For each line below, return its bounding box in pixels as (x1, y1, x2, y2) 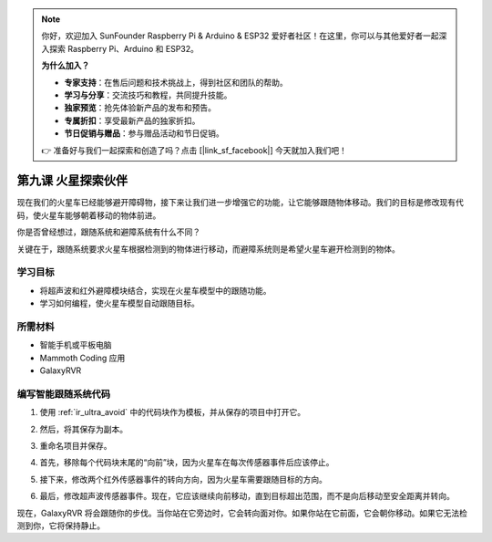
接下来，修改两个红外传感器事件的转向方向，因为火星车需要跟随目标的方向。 (39, 474, 327, 485)
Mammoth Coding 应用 (39, 352, 126, 363)
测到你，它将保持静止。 (16, 520, 105, 531)
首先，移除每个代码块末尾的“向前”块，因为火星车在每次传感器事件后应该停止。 (39, 457, 334, 468)
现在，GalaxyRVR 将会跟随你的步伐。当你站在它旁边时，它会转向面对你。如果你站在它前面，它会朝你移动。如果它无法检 (16, 507, 468, 518)
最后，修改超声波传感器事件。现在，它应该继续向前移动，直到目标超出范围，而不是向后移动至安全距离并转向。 (39, 491, 455, 502)
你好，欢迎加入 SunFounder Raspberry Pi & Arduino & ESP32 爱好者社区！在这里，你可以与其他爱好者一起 (41, 30, 439, 41)
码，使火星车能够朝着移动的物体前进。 (16, 210, 161, 221)
